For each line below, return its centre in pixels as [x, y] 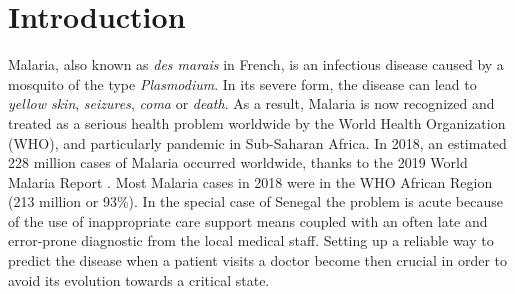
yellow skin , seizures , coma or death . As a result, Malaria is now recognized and [251, 103]
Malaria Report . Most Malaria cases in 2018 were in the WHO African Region [250, 181]
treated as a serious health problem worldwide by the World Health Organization [257, 122]
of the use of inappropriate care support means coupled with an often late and [248, 220]
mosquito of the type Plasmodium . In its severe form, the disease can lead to [242, 83]
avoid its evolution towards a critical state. [139, 279]
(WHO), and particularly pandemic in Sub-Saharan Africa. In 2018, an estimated [257, 142]
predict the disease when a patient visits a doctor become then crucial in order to [258, 260]
